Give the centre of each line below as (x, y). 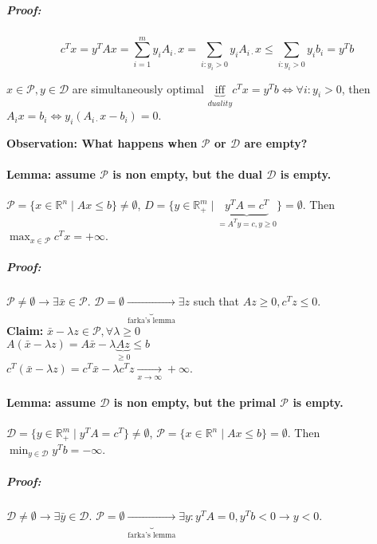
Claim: (25, 331)
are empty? (276, 142)
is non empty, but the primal (194, 402)
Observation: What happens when (102, 142)
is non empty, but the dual (187, 174)
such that (216, 301)
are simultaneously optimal (138, 88)
